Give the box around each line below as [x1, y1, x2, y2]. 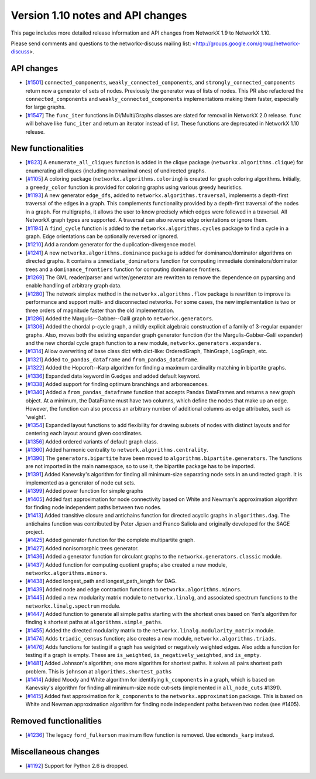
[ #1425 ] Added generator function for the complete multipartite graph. [25, 537, 195, 544]
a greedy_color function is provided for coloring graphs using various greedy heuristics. [25, 184, 243, 191]
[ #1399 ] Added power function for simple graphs [25, 487, 143, 495]
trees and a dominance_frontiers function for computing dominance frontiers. [25, 266, 221, 273]
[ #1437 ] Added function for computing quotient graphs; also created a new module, [25, 561, 228, 568]
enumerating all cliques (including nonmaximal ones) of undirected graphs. [25, 167, 207, 174]
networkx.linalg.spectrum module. [25, 602, 121, 609]
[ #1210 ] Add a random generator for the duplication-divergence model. [25, 241, 197, 248]
